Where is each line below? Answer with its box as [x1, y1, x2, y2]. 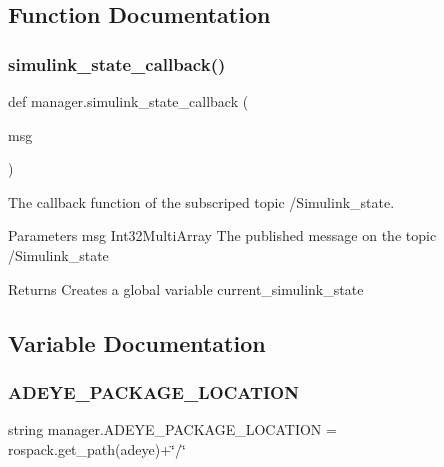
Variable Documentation [8, 327, 266, 358]
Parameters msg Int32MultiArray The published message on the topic [8, 225, 437, 246]
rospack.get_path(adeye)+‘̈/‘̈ [8, 438, 186, 459]
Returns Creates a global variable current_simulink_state [8, 278, 364, 299]
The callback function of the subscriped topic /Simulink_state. [8, 191, 395, 212]
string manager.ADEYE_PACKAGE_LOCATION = [8, 419, 337, 440]
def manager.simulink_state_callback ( [8, 91, 249, 111]
